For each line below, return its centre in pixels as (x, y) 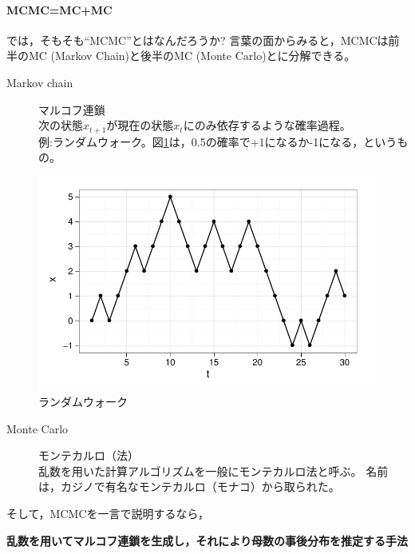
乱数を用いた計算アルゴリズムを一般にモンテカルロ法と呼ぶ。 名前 (213, 470)
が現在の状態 (140, 125)
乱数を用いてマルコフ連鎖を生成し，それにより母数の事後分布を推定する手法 (207, 540)
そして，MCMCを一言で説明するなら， (108, 514)
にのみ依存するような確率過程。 (267, 125)
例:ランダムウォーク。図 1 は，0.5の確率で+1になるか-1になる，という (218, 141)
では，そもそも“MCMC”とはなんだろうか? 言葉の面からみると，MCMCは (198, 40)
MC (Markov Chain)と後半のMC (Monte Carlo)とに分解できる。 (192, 56)
